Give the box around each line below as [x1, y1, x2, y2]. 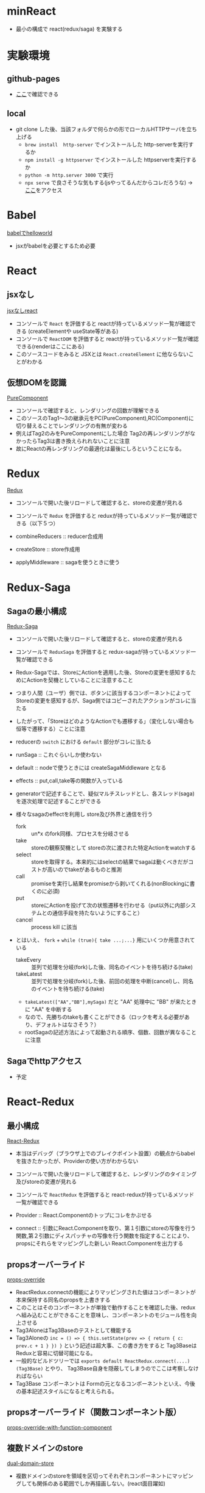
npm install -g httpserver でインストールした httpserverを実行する [24, 156, 197, 163]
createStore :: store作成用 [15, 546, 80, 553]
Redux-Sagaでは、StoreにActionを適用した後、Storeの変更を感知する [15, 669, 191, 676]
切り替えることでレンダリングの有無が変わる [15, 422, 128, 429]
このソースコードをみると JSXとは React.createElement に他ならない [15, 350, 189, 357]
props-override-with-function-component [7, 1423, 112, 1431]
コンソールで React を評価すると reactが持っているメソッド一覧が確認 [15, 320, 191, 327]
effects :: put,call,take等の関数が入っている [15, 777, 123, 784]
